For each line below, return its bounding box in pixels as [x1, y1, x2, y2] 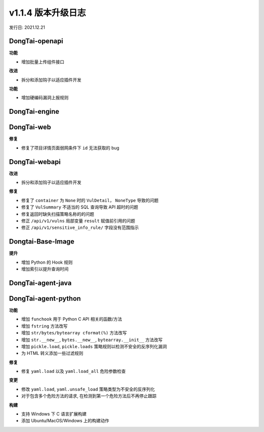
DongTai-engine [9, 107, 60, 116]
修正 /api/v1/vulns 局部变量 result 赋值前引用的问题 [21, 218, 135, 224]
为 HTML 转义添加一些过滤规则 [21, 350, 83, 356]
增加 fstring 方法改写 [21, 323, 68, 329]
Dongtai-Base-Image [9, 237, 75, 246]
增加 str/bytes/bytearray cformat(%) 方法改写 [21, 330, 127, 336]
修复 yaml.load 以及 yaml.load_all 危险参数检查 [21, 369, 126, 374]
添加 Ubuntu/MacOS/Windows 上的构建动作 [21, 418, 110, 424]
